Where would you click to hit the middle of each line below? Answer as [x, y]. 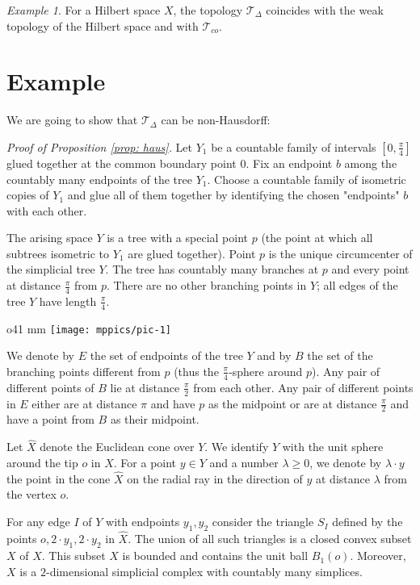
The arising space [50, 238]
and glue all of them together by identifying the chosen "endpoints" [233, 195]
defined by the [367, 522]
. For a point [145, 463]
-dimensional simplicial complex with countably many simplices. [204, 571]
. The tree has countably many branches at [212, 269]
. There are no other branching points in [207, 285]
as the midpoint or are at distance [292, 403]
